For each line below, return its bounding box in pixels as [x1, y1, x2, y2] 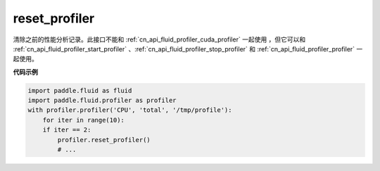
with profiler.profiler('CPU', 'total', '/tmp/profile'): [27, 106, 232, 114]
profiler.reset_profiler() [57, 136, 151, 144]
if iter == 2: [42, 126, 91, 134]
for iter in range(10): [42, 116, 125, 124]
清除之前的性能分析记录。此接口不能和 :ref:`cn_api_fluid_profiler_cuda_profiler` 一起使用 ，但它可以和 [13, 35, 306, 44]
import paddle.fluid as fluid [27, 87, 132, 94]
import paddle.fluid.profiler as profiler [27, 96, 177, 105]
